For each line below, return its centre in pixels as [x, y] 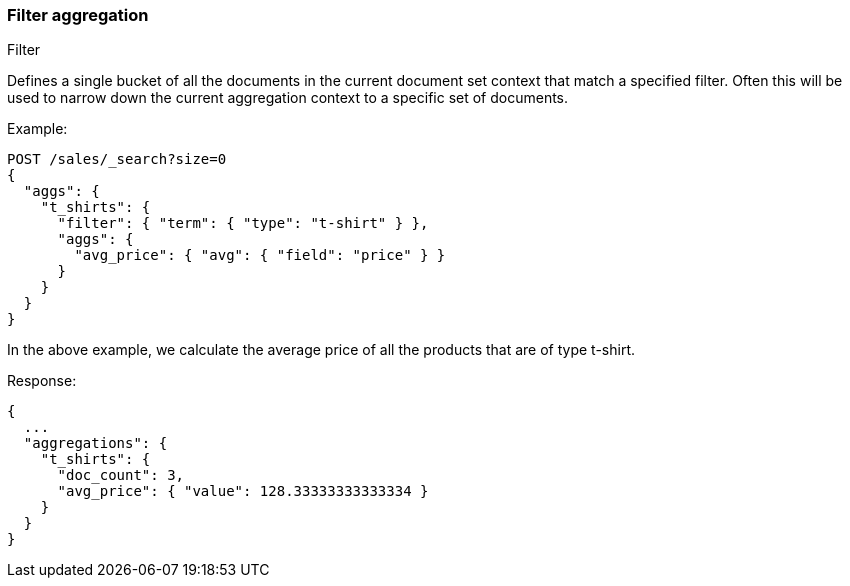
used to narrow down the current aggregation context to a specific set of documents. [288, 98]
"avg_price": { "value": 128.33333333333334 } [243, 491]
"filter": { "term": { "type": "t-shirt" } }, [243, 223]
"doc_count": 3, [121, 475]
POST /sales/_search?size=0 [117, 159]
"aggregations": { [95, 443]
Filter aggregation [78, 15]
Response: [42, 381]
